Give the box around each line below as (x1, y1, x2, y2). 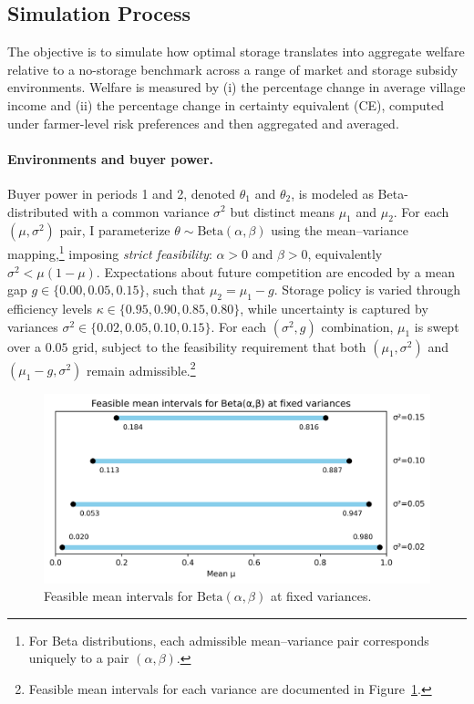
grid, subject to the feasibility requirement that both (72, 336, 366, 356)
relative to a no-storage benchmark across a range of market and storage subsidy (7, 59, 459, 78)
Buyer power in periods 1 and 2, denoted (7, 183, 236, 202)
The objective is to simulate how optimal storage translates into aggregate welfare (7, 42, 465, 61)
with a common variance (72, 202, 210, 221)
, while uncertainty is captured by (240, 299, 428, 317)
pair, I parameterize (59, 221, 170, 240)
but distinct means (230, 202, 335, 221)
